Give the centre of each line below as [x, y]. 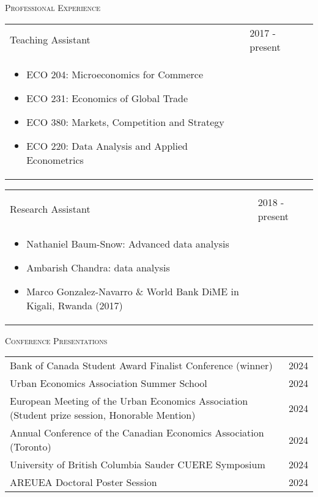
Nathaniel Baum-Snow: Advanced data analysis [128, 243]
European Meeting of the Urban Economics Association [129, 401]
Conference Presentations [56, 340]
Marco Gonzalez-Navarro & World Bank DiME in [133, 291]
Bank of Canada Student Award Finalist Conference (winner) [141, 366]
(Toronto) [31, 447]
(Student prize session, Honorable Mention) [103, 415]
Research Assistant [50, 209]
